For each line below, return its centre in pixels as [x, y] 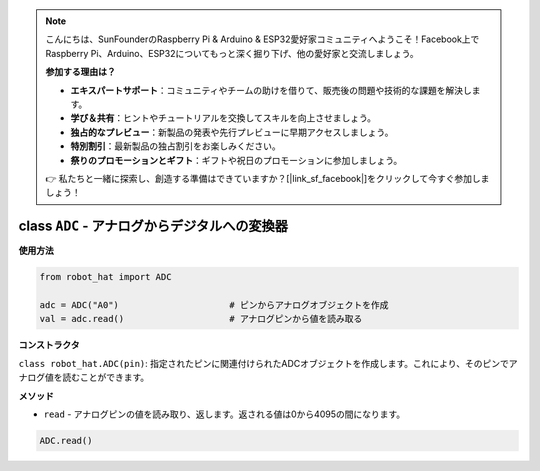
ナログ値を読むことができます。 [84, 377]
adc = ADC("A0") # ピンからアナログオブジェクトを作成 [214, 304]
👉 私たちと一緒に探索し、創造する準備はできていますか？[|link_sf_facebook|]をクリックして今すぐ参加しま [267, 178]
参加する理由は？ [80, 72]
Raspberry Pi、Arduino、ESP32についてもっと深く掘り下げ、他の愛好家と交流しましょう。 [232, 53]
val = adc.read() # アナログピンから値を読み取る [201, 319]
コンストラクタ [49, 345]
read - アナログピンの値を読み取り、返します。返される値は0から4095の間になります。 [224, 414]
